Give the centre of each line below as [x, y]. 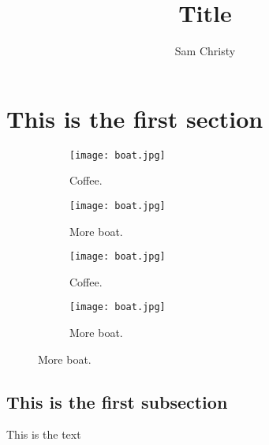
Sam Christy [205, 51]
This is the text [44, 434]
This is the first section [135, 118]
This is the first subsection [117, 401]
